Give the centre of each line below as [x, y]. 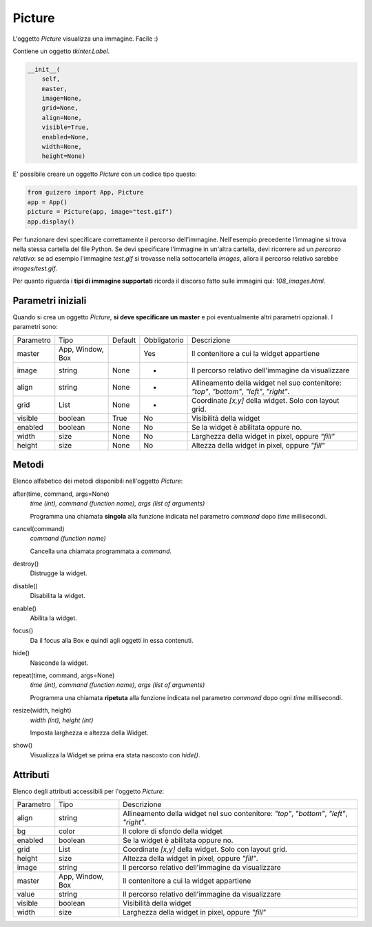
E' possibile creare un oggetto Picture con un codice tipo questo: [105, 174]
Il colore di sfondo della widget [173, 831]
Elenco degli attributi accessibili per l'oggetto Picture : [89, 791]
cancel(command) [39, 528]
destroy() [26, 564]
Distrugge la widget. [59, 573]
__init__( [44, 69]
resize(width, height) [42, 710]
